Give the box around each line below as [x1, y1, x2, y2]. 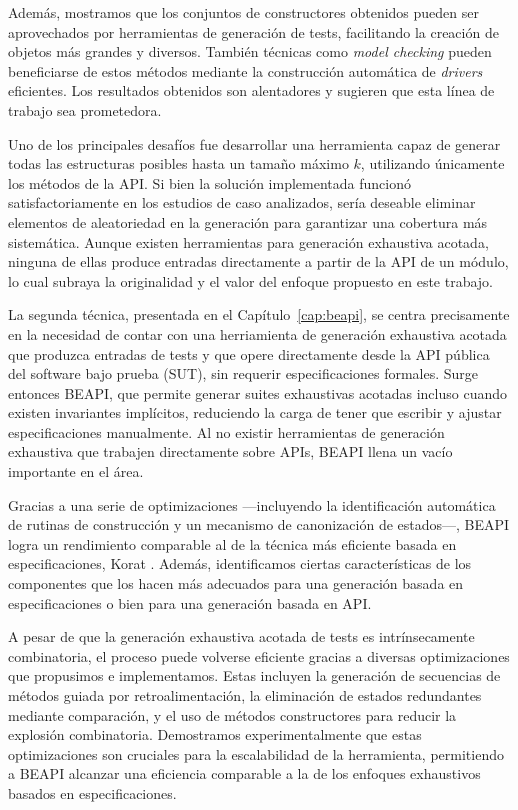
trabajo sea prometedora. [8, 99, 162, 120]
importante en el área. [8, 461, 144, 482]
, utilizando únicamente [360, 153, 505, 174]
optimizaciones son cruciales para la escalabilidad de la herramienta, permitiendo [8, 743, 504, 764]
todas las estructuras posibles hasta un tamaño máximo [8, 153, 349, 174]
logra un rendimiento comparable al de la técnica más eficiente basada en [8, 533, 457, 554]
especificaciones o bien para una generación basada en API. [8, 592, 372, 613]
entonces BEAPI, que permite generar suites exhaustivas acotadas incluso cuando [8, 382, 507, 403]
